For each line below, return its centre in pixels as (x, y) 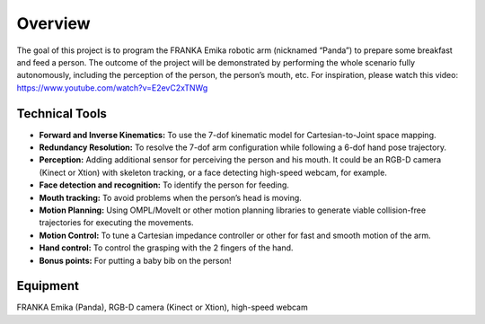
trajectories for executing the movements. (116, 223)
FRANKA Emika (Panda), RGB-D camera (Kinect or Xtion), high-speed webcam (163, 307)
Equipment (48, 286)
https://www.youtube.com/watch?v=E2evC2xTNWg (112, 88)
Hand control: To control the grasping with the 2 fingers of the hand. (166, 248)
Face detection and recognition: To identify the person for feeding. (164, 185)
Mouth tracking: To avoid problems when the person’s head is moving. (171, 197)
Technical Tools (62, 114)
